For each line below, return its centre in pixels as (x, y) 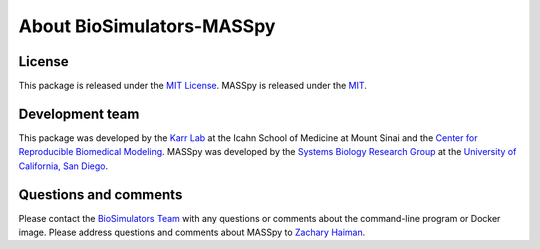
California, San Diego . (63, 166)
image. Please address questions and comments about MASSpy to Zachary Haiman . (192, 232)
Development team (79, 113)
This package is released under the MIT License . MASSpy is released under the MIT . (192, 86)
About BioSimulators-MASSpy (147, 26)
